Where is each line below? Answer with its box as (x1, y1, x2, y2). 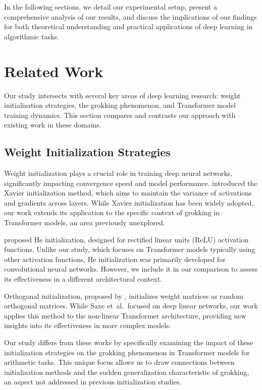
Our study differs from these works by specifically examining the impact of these (4, 337, 253, 347)
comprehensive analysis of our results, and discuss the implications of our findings (4, 11, 257, 22)
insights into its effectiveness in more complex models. (4, 320, 171, 331)
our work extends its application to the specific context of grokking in (4, 207, 220, 218)
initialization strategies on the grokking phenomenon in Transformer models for (4, 347, 250, 357)
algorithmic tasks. (4, 31, 59, 41)
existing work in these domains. (4, 119, 101, 130)
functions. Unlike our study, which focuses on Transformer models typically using (4, 244, 255, 254)
